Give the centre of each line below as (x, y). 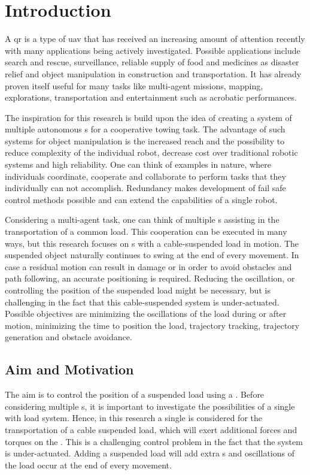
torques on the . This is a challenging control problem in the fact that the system (154, 441)
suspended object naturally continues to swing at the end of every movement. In (152, 255)
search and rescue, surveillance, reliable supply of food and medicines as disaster (152, 62)
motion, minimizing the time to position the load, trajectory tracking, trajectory (152, 325)
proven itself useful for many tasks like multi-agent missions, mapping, (134, 85)
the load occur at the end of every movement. (88, 465)
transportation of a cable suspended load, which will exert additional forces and (151, 429)
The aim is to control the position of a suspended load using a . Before (135, 394)
